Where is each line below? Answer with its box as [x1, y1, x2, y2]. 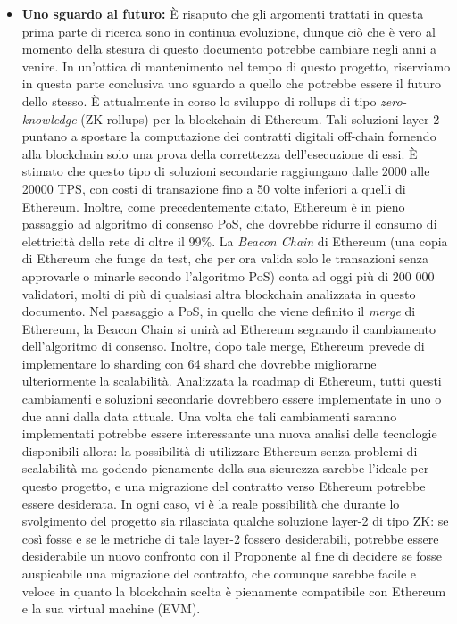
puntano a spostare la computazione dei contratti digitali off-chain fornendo [21, 127, 436, 146]
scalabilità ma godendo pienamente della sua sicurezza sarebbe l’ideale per [21, 459, 429, 478]
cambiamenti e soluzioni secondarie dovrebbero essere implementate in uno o [21, 389, 442, 408]
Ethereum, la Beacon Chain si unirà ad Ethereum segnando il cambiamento [21, 319, 436, 337]
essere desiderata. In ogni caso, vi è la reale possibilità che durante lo [21, 494, 400, 512]
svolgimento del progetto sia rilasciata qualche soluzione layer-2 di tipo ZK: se [21, 512, 449, 530]
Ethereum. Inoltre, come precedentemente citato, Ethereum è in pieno [21, 196, 405, 215]
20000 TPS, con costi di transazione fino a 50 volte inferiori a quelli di [21, 179, 406, 197]
